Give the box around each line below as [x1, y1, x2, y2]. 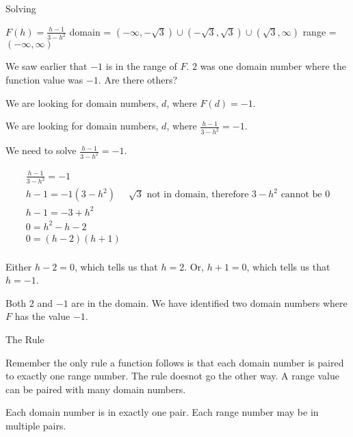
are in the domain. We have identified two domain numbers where [71, 295, 348, 310]
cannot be [280, 190, 322, 200]
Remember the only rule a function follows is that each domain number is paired [5, 355, 344, 369]
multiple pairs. [5, 418, 66, 432]
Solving [5, 1, 36, 15]
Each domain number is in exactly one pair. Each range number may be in [5, 405, 319, 419]
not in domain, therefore [146, 190, 249, 200]
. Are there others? [98, 73, 178, 87]
